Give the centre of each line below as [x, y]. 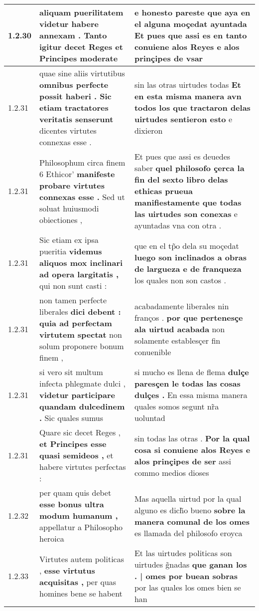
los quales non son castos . [180, 280]
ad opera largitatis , [79, 274]
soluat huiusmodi [69, 208]
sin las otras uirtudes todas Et [188, 85]
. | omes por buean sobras [186, 576]
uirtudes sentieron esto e [183, 119]
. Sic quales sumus [71, 418]
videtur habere [69, 24]
